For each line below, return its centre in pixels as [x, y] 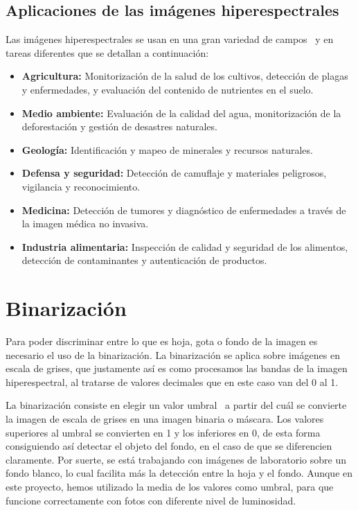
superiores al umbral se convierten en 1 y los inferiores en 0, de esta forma [163, 432]
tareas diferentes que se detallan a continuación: [107, 52]
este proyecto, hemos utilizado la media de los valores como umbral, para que [170, 486]
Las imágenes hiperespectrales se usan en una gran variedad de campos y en [170, 39]
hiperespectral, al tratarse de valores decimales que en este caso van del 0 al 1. [172, 381]
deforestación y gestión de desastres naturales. [119, 126]
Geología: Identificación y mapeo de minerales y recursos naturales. [167, 149]
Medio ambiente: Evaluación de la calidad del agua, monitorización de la [181, 113]
